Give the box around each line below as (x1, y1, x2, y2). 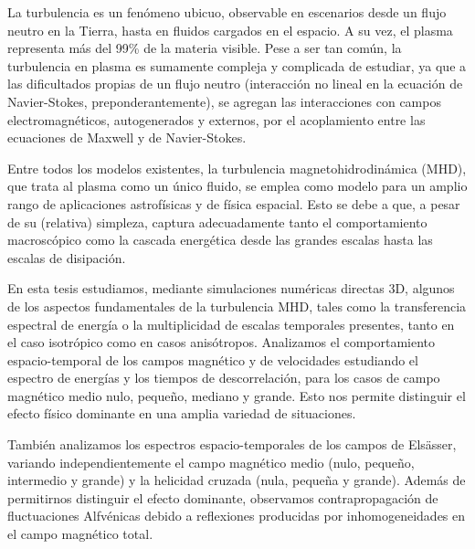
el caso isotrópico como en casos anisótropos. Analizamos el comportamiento (7, 333, 436, 352)
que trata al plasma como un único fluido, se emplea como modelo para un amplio (7, 176, 468, 195)
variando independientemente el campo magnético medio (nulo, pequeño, (7, 452, 415, 471)
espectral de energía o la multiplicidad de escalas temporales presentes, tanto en (7, 314, 455, 333)
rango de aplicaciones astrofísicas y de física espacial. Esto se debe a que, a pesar (7, 194, 460, 213)
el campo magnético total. (7, 524, 153, 544)
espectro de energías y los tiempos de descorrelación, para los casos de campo (7, 368, 440, 387)
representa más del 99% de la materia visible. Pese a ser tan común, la (7, 38, 402, 58)
